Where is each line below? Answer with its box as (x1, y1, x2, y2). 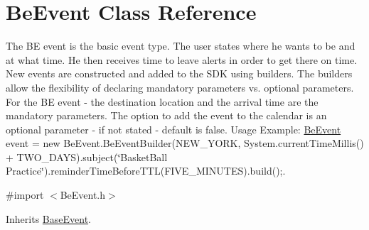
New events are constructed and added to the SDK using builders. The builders (6, 66, 353, 81)
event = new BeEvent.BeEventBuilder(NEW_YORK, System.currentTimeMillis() (6, 136, 364, 150)
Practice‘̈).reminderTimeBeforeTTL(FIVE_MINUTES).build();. (6, 163, 286, 178)
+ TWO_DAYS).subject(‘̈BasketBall (6, 149, 168, 164)
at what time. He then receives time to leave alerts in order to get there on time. (6, 52, 358, 67)
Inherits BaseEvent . (6, 211, 91, 226)
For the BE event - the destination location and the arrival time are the (6, 94, 319, 109)
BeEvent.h (60, 187, 106, 202)
